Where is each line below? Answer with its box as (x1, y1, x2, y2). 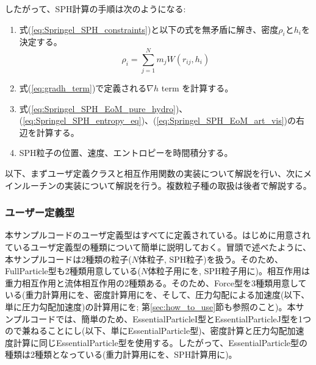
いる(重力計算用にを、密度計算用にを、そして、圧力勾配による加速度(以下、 (5, 288, 310, 301)
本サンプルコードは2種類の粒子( (5, 252, 132, 265)
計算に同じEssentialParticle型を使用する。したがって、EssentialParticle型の (13, 336, 307, 349)
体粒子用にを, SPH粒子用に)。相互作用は (148, 264, 310, 277)
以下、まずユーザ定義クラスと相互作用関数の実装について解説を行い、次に (5, 167, 304, 180)
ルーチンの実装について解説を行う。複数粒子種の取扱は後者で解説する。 (21, 179, 312, 191)
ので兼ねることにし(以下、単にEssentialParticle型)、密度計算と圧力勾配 (5, 324, 287, 337)
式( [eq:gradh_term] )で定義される (19, 82, 147, 94)
